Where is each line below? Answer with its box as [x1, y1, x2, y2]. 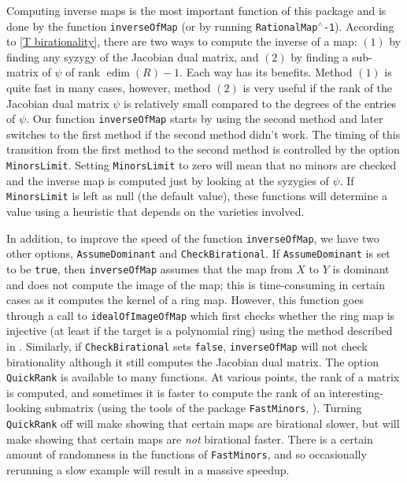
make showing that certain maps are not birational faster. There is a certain [6, 430, 373, 447]
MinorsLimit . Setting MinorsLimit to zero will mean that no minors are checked [6, 157, 397, 173]
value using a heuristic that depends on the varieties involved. [6, 202, 305, 219]
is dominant [332, 260, 390, 277]
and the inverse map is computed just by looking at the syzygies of [6, 172, 329, 188]
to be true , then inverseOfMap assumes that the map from [6, 260, 293, 277]
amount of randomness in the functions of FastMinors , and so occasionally [6, 446, 367, 463]
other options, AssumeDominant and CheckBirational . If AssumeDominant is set [6, 245, 390, 262]
